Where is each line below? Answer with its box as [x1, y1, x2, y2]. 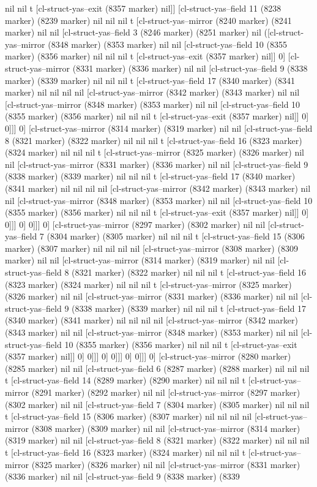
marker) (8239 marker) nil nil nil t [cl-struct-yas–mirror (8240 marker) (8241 [5, 13, 292, 26]
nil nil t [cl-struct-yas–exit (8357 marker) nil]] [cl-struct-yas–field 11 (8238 [5, 2, 282, 14]
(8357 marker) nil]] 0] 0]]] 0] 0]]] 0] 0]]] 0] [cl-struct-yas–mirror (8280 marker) [5, 350, 291, 363]
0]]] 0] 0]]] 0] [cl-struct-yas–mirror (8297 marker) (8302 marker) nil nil [5, 217, 266, 230]
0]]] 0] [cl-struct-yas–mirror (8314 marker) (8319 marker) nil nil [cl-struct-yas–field [5, 121, 313, 134]
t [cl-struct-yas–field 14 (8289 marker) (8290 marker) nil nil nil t [5, 374, 246, 387]
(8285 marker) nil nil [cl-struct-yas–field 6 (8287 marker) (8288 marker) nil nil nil [5, 361, 310, 374]
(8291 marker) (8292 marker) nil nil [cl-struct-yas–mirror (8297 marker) [31, 386, 300, 398]
